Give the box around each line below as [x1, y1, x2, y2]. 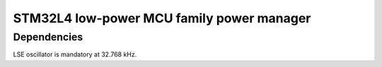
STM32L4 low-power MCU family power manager [13, 10, 311, 26]
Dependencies [13, 31, 83, 43]
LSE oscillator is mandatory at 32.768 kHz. [13, 50, 137, 59]
